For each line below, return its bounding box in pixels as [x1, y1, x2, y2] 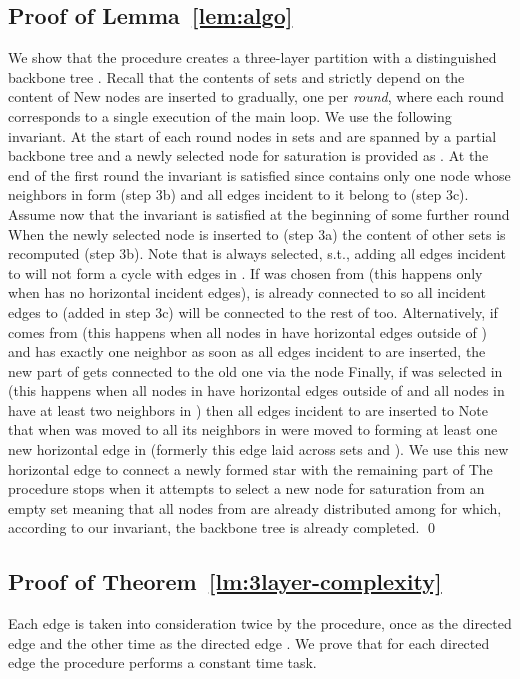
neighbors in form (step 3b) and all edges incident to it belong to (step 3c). [8, 184, 469, 205]
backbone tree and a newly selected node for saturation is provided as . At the [8, 145, 489, 166]
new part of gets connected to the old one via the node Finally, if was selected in [8, 360, 503, 381]
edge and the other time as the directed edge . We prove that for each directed [8, 632, 490, 653]
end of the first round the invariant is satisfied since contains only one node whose [8, 164, 511, 185]
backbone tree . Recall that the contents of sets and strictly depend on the [8, 66, 465, 87]
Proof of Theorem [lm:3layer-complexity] [8, 566, 442, 597]
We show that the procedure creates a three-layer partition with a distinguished [8, 47, 497, 68]
